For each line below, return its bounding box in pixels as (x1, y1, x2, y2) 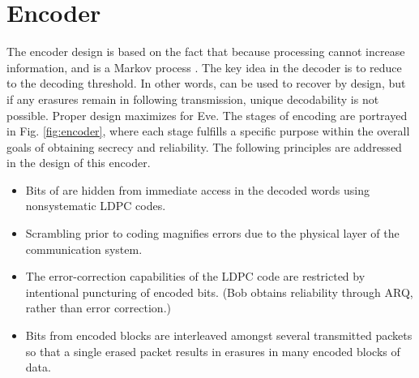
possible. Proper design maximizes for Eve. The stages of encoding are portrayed (6, 106, 408, 123)
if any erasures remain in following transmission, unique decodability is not (6, 90, 379, 107)
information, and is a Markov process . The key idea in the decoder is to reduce (6, 58, 402, 75)
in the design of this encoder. (6, 154, 151, 171)
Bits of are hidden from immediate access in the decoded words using (25, 181, 370, 198)
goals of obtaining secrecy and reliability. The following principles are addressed (6, 138, 402, 155)
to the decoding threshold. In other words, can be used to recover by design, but (6, 75, 406, 92)
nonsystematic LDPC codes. (25, 197, 166, 214)
